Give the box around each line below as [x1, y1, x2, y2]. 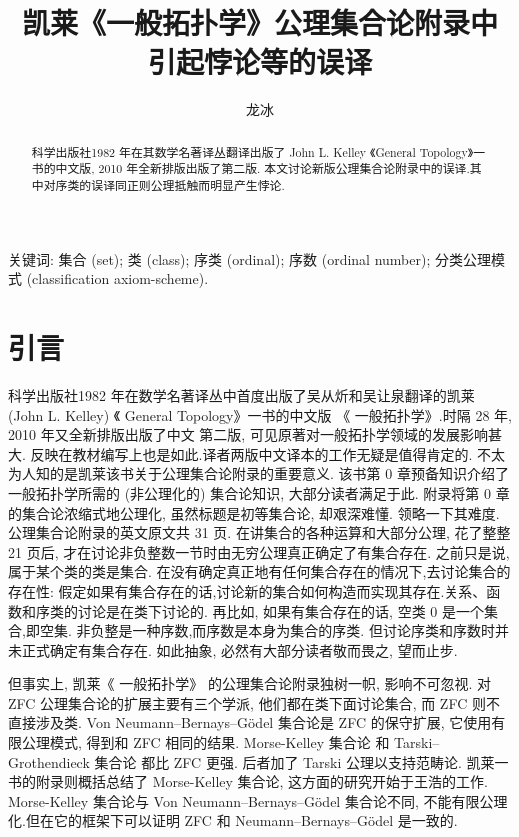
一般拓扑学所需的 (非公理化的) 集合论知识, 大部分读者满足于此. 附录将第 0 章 [8, 482, 510, 503]
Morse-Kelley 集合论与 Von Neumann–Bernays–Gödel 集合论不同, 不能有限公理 [8, 790, 508, 811]
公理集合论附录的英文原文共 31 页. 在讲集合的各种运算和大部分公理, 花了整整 [8, 522, 511, 543]
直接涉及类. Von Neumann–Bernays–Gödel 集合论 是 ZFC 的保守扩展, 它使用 [8, 712, 492, 733]
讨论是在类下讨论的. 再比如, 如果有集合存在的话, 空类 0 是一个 [77, 600, 484, 621]
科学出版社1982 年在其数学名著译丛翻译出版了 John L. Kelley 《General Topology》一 [31, 143, 486, 160]
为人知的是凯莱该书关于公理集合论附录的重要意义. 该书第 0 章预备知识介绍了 [8, 463, 509, 484]
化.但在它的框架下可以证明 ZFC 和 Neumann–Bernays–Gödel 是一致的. [8, 810, 458, 831]
